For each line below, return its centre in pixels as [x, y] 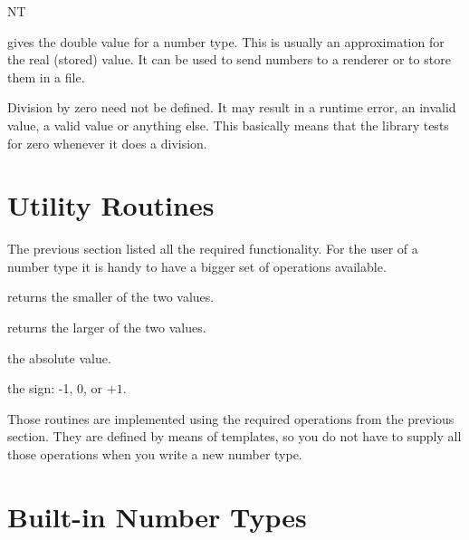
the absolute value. [59, 357]
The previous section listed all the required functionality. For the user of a [213, 249]
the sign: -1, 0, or [55, 388]
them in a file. [46, 77]
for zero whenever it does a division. [107, 143]
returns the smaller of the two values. [111, 297]
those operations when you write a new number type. [155, 454]
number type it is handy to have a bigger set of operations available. [197, 266]
